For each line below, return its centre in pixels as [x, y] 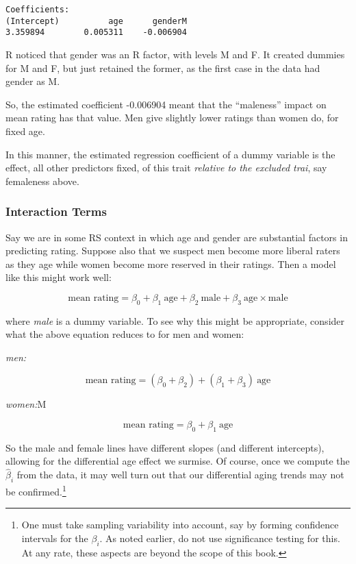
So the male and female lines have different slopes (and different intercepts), [165, 447]
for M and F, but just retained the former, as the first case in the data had [163, 68]
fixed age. [25, 131]
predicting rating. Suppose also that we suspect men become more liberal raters [173, 250]
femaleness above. [42, 181]
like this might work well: [59, 277]
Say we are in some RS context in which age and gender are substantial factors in [177, 237]
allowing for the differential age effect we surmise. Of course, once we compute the [178, 461]
